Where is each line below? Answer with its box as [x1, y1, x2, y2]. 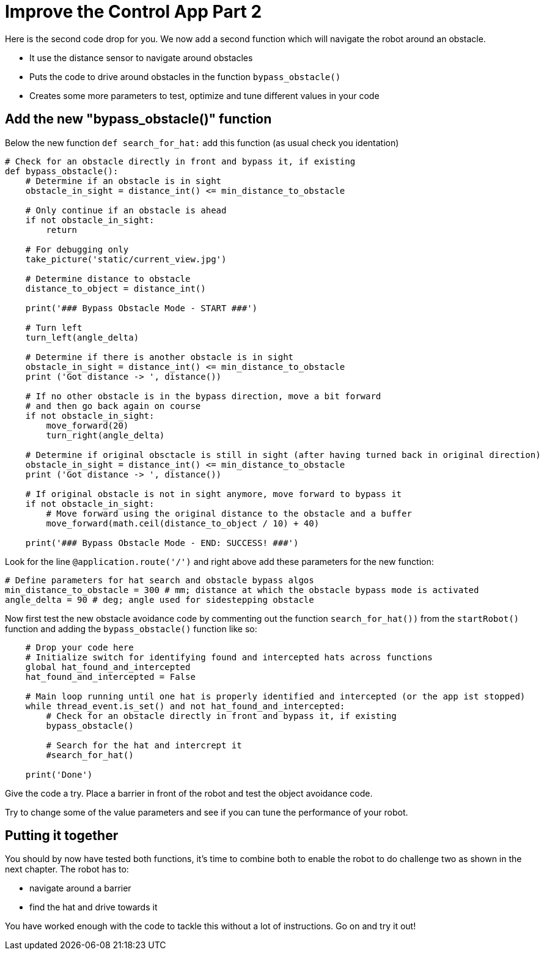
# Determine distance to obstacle [25, 273, 191, 284]
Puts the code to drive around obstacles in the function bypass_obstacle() [29, 71, 341, 82]
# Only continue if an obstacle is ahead [25, 205, 227, 215]
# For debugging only [25, 244, 129, 254]
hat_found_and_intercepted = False [25, 671, 196, 682]
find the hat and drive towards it [29, 902, 158, 913]
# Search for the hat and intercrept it [46, 740, 242, 750]
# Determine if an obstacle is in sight [25, 175, 222, 186]
